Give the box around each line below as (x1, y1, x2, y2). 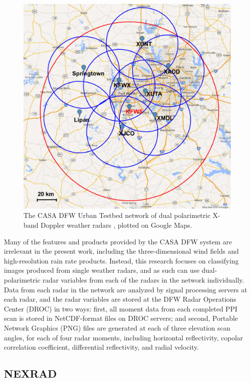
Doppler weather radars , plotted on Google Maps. (41, 219, 192, 230)
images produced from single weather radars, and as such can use (4, 265, 200, 275)
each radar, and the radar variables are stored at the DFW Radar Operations (4, 294, 236, 304)
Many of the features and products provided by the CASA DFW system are (4, 236, 232, 246)
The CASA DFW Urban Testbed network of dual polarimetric (23, 210, 211, 220)
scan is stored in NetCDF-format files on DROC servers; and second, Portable (4, 313, 238, 323)
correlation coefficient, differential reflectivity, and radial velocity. (4, 342, 199, 352)
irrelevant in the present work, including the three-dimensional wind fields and (4, 246, 239, 256)
